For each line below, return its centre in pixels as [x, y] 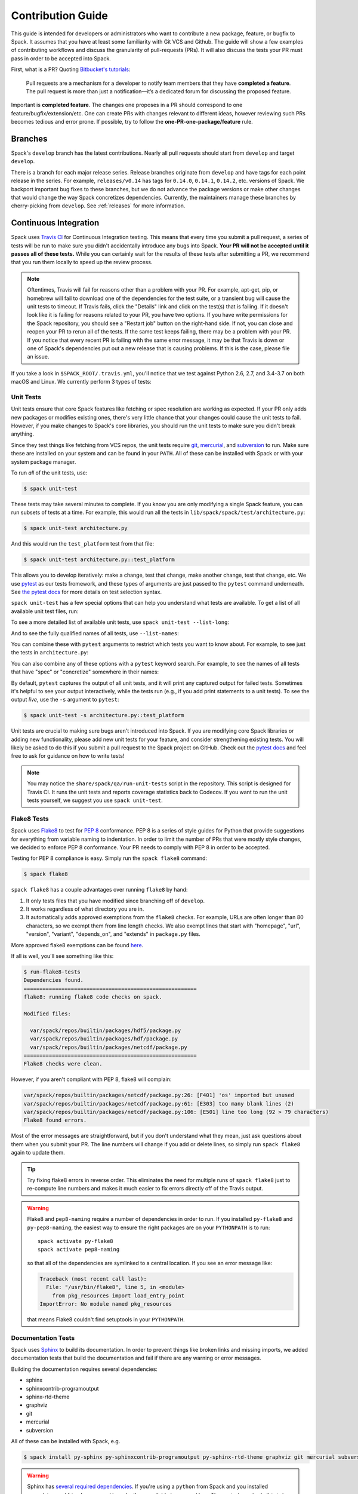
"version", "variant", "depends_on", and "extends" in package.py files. [113, 934]
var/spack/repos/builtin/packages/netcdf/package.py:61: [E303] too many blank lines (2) [159, 1103]
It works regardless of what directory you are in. [85, 909]
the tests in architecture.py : [50, 653]
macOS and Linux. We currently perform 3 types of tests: [81, 382]
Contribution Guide [60, 16]
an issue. [38, 357]
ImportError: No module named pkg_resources [106, 1304]
